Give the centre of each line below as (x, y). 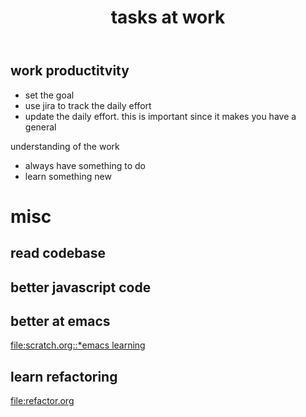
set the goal (49, 95)
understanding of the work (65, 146)
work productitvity (70, 71)
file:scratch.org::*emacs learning (78, 345)
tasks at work (168, 17)
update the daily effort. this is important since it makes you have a (160, 116)
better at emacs (60, 321)
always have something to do (85, 165)
